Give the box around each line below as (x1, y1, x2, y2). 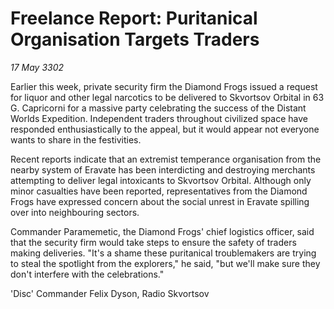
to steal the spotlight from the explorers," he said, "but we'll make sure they (10, 257, 321, 269)
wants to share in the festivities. (10, 133, 142, 146)
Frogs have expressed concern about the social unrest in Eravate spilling (10, 195, 310, 207)
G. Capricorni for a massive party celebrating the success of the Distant (10, 102, 307, 114)
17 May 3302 (10, 61, 65, 73)
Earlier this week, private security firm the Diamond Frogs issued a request (10, 80, 318, 92)
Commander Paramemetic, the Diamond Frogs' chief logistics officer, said (10, 225, 315, 237)
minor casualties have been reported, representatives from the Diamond (10, 185, 308, 197)
